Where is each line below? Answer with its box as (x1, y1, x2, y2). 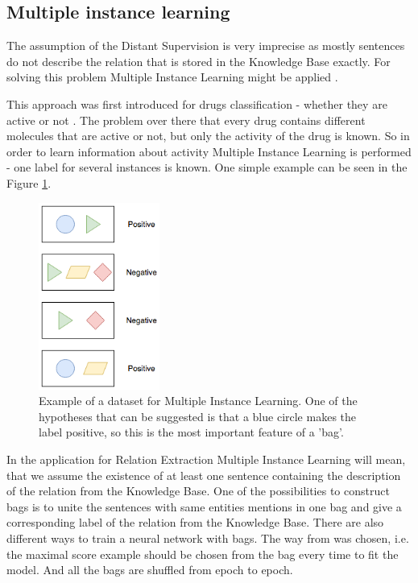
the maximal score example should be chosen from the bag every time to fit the (6, 545, 399, 562)
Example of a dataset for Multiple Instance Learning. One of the (39, 392, 358, 409)
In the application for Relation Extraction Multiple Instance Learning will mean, (6, 451, 406, 467)
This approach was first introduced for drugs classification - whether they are (6, 95, 387, 112)
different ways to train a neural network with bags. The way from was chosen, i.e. (6, 529, 409, 546)
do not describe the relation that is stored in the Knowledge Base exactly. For (6, 52, 391, 69)
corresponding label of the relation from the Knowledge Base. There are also (6, 514, 384, 531)
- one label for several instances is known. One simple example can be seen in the (6, 159, 408, 176)
